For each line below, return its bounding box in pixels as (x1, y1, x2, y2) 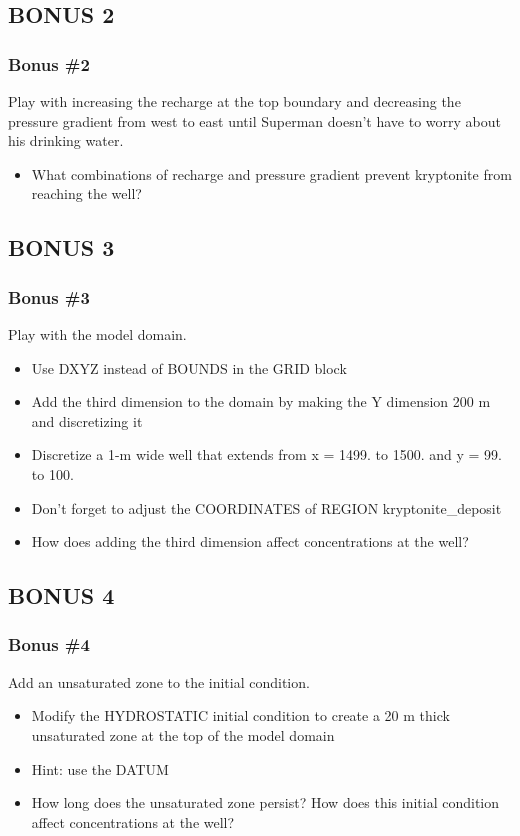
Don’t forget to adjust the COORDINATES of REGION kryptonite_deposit (31, 497, 502, 518)
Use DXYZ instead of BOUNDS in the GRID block (31, 357, 347, 378)
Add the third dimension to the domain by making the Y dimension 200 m (31, 391, 491, 412)
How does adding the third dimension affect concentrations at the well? (31, 531, 469, 552)
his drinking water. (8, 130, 124, 151)
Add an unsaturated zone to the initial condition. (8, 671, 310, 692)
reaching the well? (31, 183, 142, 204)
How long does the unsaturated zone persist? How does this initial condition (31, 792, 500, 813)
